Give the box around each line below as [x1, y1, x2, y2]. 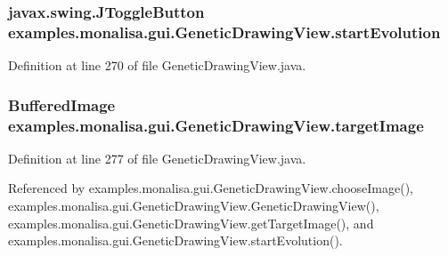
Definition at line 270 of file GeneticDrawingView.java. [8, 56, 306, 75]
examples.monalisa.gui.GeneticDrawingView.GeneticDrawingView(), [8, 196, 379, 215]
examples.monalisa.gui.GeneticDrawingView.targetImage [8, 114, 424, 136]
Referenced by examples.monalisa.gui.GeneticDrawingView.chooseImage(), [8, 179, 413, 197]
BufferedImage [8, 93, 116, 116]
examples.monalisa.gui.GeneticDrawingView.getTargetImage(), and [8, 213, 374, 232]
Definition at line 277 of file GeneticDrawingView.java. [8, 148, 306, 167]
